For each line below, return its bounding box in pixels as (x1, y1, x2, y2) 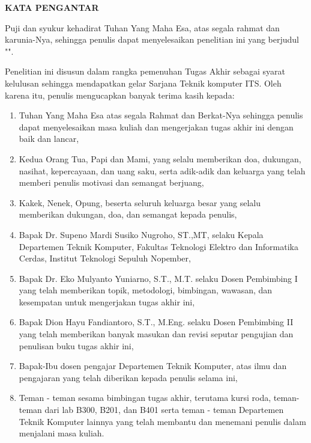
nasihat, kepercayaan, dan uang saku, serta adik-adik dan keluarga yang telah (19, 164, 306, 177)
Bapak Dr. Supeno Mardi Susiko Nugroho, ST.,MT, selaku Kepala (19, 228, 264, 240)
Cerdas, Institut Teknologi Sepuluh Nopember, (19, 252, 191, 264)
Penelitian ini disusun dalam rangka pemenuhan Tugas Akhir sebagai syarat (5, 65, 286, 78)
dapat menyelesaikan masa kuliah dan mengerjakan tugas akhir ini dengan (19, 120, 294, 133)
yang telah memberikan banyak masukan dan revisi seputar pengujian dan (19, 328, 294, 340)
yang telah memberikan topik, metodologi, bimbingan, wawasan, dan (19, 284, 273, 296)
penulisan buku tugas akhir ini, (19, 339, 134, 352)
